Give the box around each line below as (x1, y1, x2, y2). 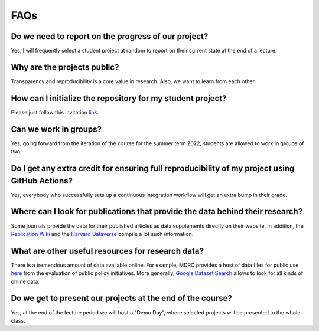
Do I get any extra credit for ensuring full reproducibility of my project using (11, 163, 295, 173)
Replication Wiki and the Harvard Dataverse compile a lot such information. (11, 230, 194, 237)
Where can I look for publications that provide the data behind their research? (11, 207, 303, 217)
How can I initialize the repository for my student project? (11, 93, 227, 103)
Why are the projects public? (11, 62, 119, 72)
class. (11, 317, 26, 324)
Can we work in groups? (11, 124, 102, 134)
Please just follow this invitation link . (11, 109, 99, 116)
